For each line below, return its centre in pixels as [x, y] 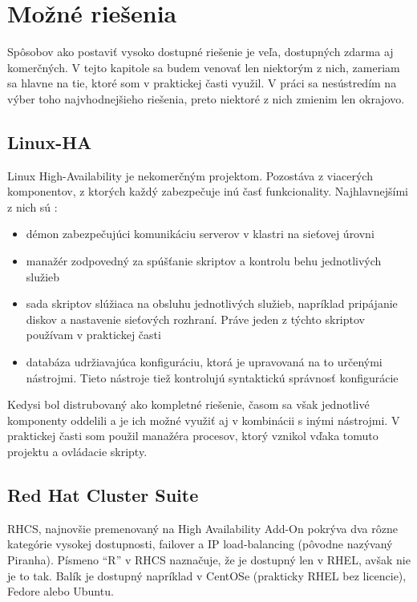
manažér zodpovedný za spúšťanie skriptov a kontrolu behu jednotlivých [204, 261]
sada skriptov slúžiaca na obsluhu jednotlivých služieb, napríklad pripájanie [212, 303]
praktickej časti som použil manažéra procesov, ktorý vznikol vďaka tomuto [193, 436]
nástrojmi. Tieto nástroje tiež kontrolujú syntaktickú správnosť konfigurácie [212, 377]
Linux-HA [50, 141]
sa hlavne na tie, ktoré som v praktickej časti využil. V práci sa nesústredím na [202, 83]
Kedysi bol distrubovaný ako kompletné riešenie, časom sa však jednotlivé [188, 404]
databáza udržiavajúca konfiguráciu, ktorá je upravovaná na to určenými [204, 362]
